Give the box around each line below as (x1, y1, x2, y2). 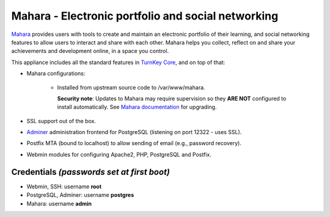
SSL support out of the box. (26, 117, 97, 124)
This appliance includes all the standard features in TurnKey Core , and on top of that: (11, 59, 226, 66)
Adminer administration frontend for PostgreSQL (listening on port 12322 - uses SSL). (26, 129, 242, 136)
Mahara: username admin (26, 200, 92, 207)
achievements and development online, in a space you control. (11, 48, 169, 55)
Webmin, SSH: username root (26, 183, 102, 190)
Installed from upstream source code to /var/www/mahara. (57, 84, 205, 91)
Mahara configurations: (26, 70, 86, 77)
